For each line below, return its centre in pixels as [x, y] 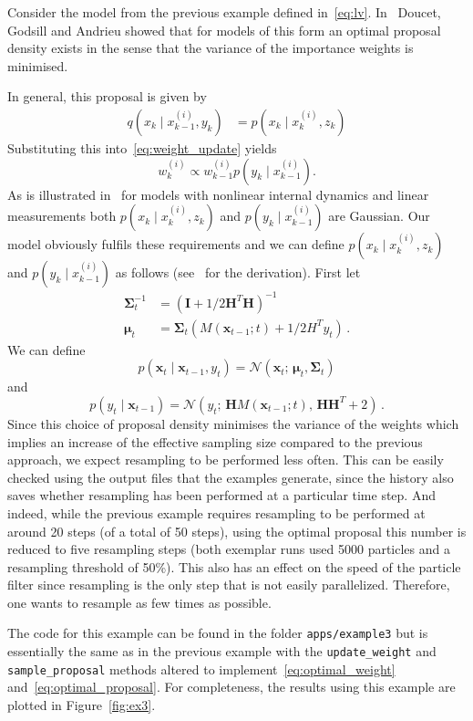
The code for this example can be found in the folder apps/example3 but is [218, 633]
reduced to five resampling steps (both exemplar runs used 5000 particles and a [229, 549]
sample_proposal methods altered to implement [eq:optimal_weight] [201, 669]
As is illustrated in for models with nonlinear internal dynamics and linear [218, 194]
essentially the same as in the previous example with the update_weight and [222, 651]
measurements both [62, 216]
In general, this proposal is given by [107, 96]
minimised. [38, 65]
